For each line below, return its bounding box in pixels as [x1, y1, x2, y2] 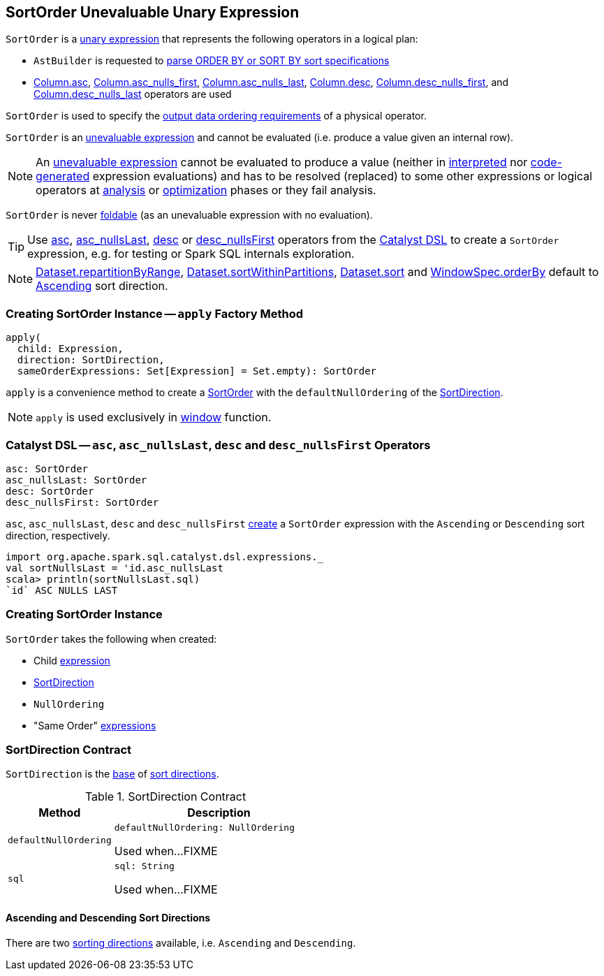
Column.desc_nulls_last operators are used [34, 88, 232, 101]
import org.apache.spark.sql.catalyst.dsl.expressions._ [6, 551, 324, 562]
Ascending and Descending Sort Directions [6, 912, 211, 924]
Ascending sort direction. [36, 279, 168, 293]
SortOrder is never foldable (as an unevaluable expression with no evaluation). [6, 209, 373, 221]
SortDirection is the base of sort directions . [6, 768, 219, 780]
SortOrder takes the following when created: [6, 632, 217, 645]
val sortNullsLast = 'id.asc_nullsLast [6, 562, 223, 574]
